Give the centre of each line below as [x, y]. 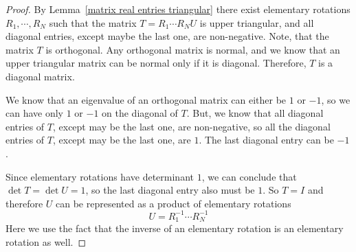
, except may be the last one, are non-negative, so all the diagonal [191, 126]
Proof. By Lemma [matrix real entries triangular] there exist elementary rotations [178, 9]
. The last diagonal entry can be [266, 140]
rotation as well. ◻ [46, 241]
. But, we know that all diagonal [255, 113]
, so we [336, 99]
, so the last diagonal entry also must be [170, 190]
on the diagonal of [140, 113]
